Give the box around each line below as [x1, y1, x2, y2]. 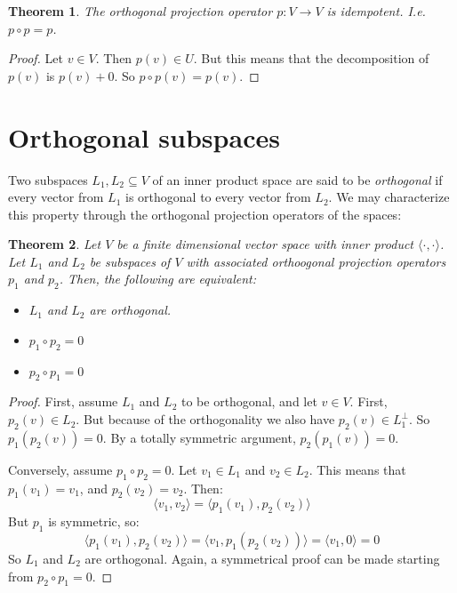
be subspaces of [89, 252, 171, 270]
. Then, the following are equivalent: [59, 269, 257, 288]
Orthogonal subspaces [8, 118, 280, 155]
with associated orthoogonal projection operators [186, 252, 446, 270]
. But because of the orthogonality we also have [76, 410, 335, 429]
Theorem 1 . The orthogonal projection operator [8, 2, 273, 20]
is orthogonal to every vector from [125, 188, 311, 206]
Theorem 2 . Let [8, 235, 101, 253]
